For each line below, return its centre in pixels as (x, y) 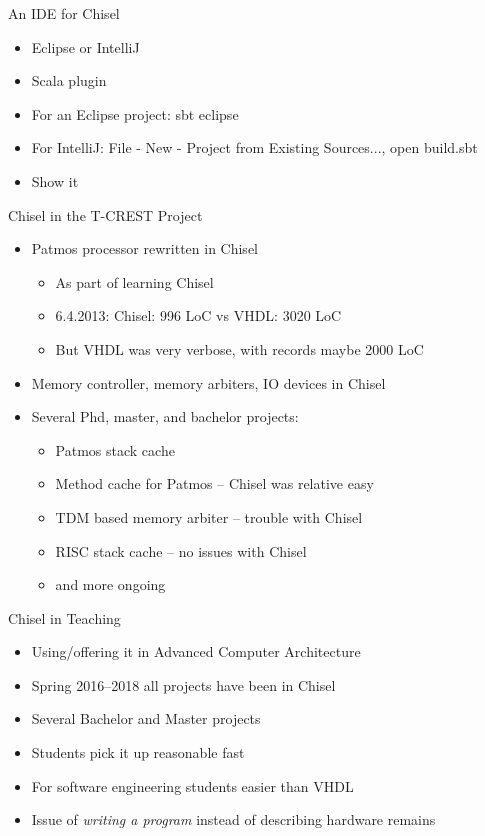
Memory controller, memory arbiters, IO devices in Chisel (208, 382)
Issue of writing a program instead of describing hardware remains (233, 819)
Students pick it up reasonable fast (138, 752)
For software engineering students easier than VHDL (192, 785)
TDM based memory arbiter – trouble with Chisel (209, 516)
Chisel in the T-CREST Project (105, 214)
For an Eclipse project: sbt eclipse (135, 113)
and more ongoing (110, 584)
